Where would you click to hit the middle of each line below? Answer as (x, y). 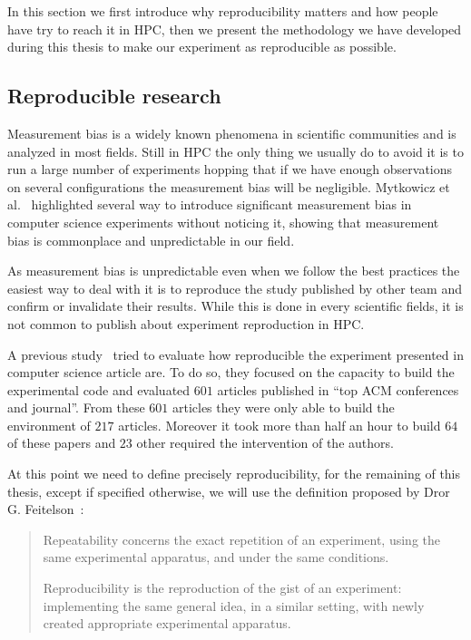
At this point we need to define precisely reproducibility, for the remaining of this (234, 474)
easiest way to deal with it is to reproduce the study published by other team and (235, 288)
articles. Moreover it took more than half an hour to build (280, 425)
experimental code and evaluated (99, 389)
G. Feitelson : (46, 509)
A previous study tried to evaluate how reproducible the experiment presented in (235, 354)
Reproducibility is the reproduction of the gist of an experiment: (222, 588)
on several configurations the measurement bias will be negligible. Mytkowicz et (229, 186)
